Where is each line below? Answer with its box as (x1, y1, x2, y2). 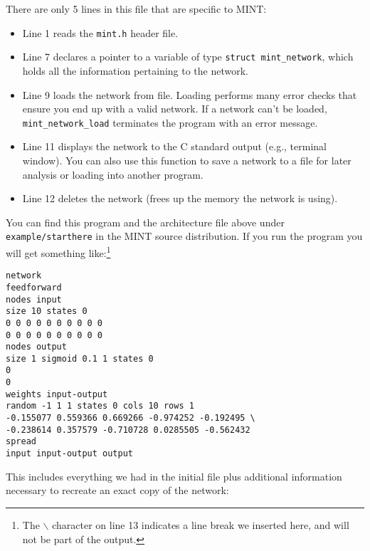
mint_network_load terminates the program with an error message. (22, 115, 318, 130)
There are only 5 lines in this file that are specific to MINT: (6, 1, 267, 16)
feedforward (6, 282, 62, 293)
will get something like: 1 (6, 243, 111, 260)
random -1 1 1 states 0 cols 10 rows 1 (6, 401, 194, 411)
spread (6, 436, 36, 447)
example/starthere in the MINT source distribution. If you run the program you (6, 229, 363, 243)
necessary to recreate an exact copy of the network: (6, 483, 229, 498)
